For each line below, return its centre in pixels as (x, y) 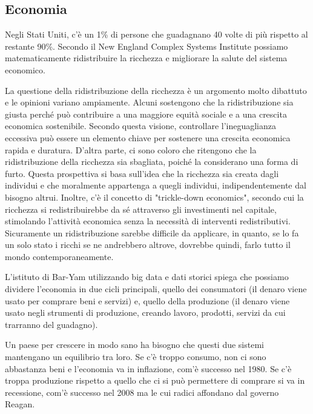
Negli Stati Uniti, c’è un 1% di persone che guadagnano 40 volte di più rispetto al (156, 34)
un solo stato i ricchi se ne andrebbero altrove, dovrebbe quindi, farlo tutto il (148, 245)
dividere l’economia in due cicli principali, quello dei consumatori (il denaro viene (156, 289)
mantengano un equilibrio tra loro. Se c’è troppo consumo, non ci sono (136, 357)
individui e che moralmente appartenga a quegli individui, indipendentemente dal (156, 185)
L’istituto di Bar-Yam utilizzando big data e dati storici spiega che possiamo (147, 277)
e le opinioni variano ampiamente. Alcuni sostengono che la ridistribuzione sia (149, 102)
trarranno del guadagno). (51, 324)
